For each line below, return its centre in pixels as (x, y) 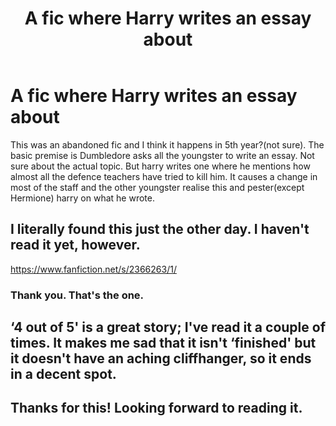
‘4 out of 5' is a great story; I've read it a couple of (168, 327)
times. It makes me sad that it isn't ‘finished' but (163, 343)
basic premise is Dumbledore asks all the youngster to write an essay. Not (162, 155)
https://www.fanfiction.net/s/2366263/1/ (93, 269)
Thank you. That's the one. (77, 295)
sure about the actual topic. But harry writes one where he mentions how (160, 166)
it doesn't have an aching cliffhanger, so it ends (161, 358)
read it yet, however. (75, 245)
